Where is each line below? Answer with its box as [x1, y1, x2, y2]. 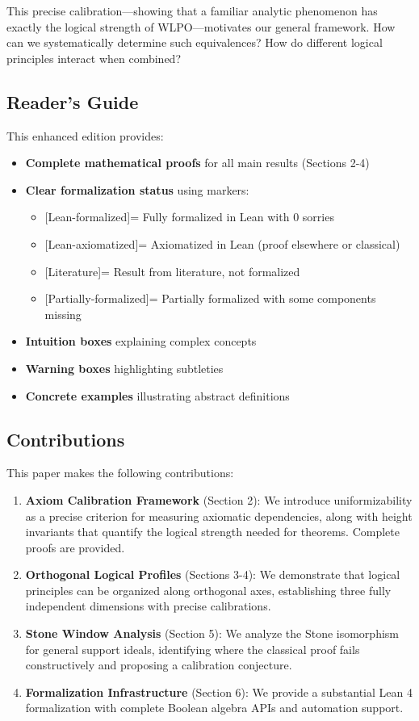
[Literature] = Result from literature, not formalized [44, 262, 300, 279]
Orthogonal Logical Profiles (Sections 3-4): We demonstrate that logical [25, 566, 400, 583]
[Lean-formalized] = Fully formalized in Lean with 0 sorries [44, 208, 334, 225]
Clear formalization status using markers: [25, 181, 249, 198]
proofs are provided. [25, 539, 125, 555]
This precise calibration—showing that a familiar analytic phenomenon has [6, 2, 378, 19]
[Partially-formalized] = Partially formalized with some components [44, 290, 376, 307]
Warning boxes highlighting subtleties [25, 359, 224, 376]
